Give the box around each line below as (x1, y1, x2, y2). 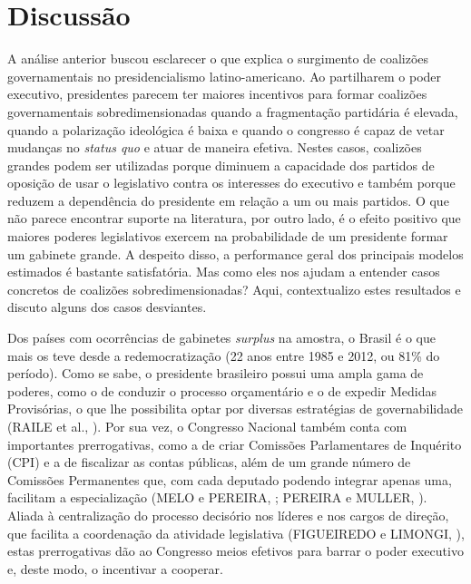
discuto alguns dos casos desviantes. (7, 297, 207, 316)
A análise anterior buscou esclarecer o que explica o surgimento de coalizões (7, 49, 429, 68)
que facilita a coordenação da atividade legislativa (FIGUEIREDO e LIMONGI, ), (7, 523, 465, 542)
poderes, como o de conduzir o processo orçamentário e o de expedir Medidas (7, 381, 437, 400)
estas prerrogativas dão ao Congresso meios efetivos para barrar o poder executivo (7, 541, 464, 560)
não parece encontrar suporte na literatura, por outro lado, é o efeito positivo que (7, 209, 461, 228)
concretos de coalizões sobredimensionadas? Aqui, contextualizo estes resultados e (7, 279, 461, 298)
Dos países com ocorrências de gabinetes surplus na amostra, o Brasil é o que (7, 328, 436, 347)
